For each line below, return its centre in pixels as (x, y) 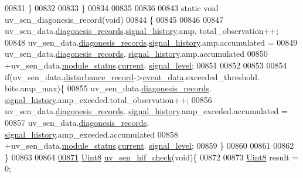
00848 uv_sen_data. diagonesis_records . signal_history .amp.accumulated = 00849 (151, 42)
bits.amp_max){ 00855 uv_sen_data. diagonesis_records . (108, 88)
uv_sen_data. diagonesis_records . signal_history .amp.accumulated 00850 (136, 54)
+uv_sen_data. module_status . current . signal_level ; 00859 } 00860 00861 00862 (149, 146)
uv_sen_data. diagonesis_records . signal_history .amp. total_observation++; (142, 31)
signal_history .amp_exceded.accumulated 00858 (91, 134)
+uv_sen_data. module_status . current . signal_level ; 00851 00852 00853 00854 (146, 65)
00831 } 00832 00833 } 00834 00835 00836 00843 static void (112, 8)
